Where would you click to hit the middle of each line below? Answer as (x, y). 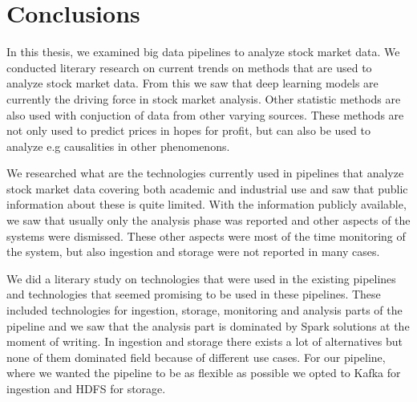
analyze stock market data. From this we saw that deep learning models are (192, 83)
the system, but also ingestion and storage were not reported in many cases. (193, 252)
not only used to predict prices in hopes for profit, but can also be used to (189, 130)
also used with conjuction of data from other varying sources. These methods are (205, 114)
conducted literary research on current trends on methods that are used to (189, 67)
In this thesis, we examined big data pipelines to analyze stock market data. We (203, 52)
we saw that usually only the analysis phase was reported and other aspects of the (208, 220)
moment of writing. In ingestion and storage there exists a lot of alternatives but (205, 341)
